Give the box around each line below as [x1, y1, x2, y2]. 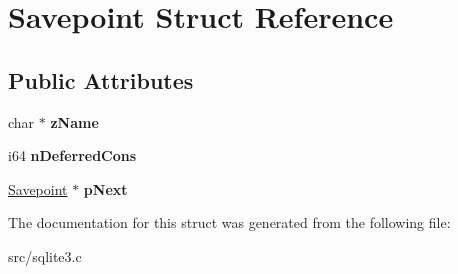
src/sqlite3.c [8, 245, 82, 266]
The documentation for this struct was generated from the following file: [8, 212, 451, 233]
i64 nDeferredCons [8, 145, 137, 166]
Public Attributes [8, 64, 194, 95]
